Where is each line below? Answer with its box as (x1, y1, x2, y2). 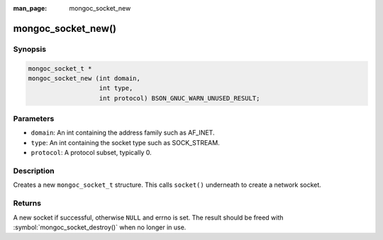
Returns (13, 198, 42, 208)
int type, (99, 84, 133, 92)
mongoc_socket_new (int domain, (28, 74, 141, 82)
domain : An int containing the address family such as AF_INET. (30, 128, 215, 137)
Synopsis (13, 44, 46, 54)
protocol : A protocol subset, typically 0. (30, 149, 152, 157)
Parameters (13, 114, 55, 124)
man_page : (13, 4, 48, 12)
